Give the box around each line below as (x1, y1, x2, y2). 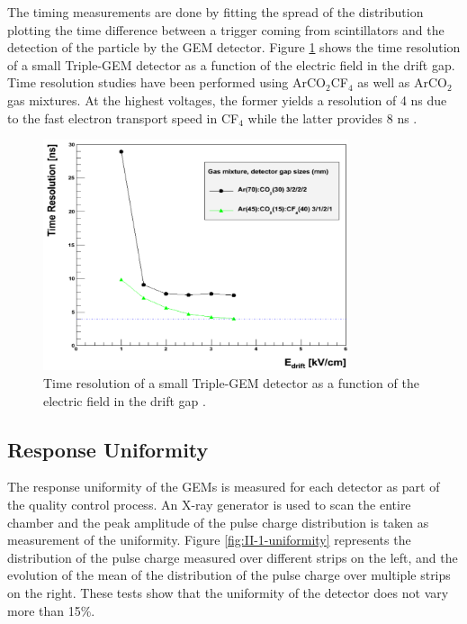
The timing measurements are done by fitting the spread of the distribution (7, 3, 424, 21)
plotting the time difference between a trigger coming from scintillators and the (7, 20, 445, 39)
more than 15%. (7, 601, 95, 619)
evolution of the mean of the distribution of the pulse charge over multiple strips (7, 565, 451, 584)
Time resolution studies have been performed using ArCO (7, 73, 326, 92)
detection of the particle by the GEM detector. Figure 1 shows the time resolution (7, 38, 461, 57)
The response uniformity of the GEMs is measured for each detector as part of (7, 477, 440, 496)
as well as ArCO (357, 73, 447, 92)
